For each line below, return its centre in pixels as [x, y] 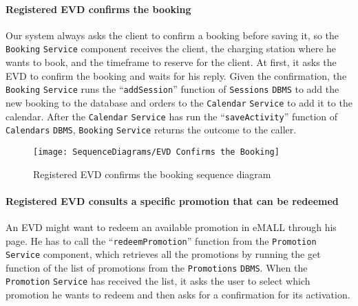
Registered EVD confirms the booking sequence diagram [152, 174]
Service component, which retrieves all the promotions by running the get [163, 254]
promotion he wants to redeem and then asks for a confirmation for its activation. [178, 295]
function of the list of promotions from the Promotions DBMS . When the [157, 267]
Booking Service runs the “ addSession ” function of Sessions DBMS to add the [172, 89]
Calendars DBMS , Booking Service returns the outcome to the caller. [151, 130]
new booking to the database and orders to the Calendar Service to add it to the [179, 102]
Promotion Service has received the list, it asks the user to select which [158, 281]
